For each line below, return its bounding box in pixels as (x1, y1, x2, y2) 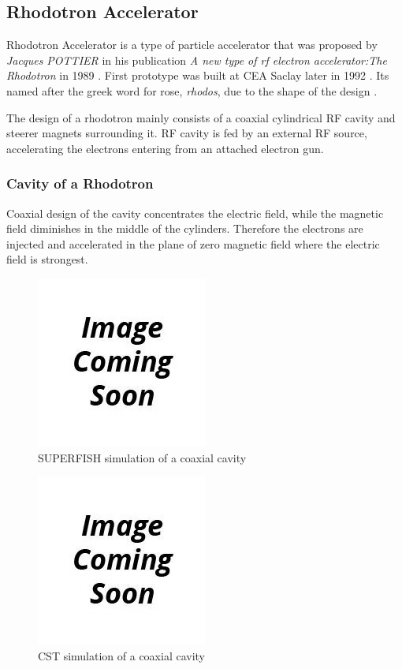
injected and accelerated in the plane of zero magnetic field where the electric (6, 235, 380, 252)
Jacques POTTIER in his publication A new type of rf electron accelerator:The (6, 51, 387, 68)
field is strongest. (6, 251, 88, 267)
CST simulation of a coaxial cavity (38, 647, 206, 663)
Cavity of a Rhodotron (6, 174, 154, 193)
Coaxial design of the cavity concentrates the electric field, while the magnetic (6, 204, 384, 221)
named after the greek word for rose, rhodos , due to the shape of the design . (6, 82, 378, 99)
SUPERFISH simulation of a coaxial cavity (38, 449, 247, 465)
